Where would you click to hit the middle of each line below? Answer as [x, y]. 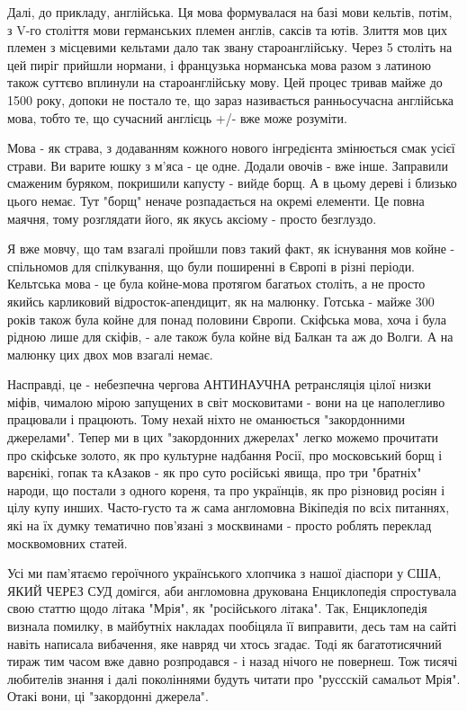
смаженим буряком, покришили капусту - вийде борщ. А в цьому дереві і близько [232, 183]
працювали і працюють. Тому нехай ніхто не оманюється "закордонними [206, 419]
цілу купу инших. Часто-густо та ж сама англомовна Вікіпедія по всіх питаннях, [229, 507]
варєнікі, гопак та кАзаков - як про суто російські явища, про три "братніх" [215, 472]
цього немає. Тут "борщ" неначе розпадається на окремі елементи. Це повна [216, 200]
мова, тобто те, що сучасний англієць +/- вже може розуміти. [177, 117]
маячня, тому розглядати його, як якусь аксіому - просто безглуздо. [192, 218]
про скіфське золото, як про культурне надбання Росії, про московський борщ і [225, 454]
